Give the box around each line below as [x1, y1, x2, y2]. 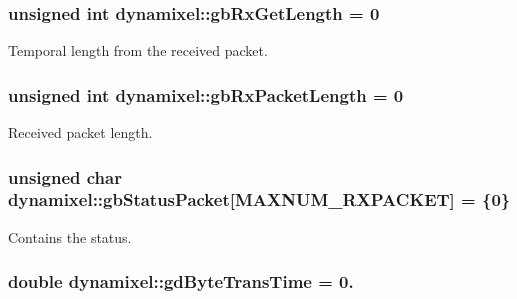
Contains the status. [8, 226, 132, 247]
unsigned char [8, 164, 122, 189]
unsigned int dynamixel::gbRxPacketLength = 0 [8, 82, 404, 107]
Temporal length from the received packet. [8, 40, 268, 61]
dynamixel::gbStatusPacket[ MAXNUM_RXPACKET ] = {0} [8, 187, 511, 212]
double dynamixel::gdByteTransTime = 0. [8, 269, 354, 294]
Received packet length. [8, 122, 153, 143]
